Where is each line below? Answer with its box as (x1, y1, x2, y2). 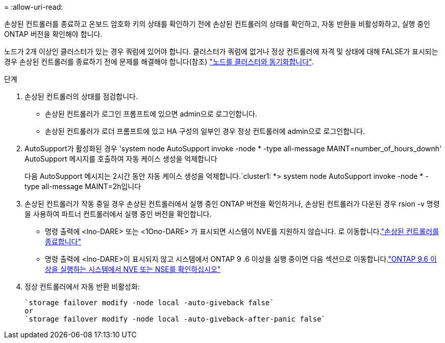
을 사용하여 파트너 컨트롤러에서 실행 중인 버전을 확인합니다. (24, 210, 212, 218)
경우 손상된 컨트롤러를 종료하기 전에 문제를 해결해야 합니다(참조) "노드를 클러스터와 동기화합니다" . (4, 57, 314, 66)
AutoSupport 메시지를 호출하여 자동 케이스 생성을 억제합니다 (24, 154, 217, 163)
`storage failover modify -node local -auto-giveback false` (24, 299, 274, 307)
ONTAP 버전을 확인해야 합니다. (4, 30, 103, 38)
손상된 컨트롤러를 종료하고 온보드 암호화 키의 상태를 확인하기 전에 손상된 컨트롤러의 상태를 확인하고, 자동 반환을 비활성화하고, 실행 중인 (4, 19, 430, 28)
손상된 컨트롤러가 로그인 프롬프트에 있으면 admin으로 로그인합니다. (45, 109, 257, 118)
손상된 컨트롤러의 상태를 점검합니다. (24, 92, 138, 101)
